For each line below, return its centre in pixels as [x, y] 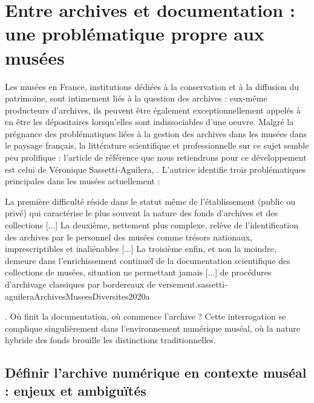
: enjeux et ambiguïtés [76, 390]
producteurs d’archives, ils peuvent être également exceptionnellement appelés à [153, 110]
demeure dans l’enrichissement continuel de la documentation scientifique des [148, 260]
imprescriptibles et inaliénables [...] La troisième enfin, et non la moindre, [141, 249]
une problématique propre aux [135, 34]
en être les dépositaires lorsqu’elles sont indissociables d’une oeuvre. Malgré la [149, 122]
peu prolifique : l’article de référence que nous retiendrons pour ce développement [156, 157]
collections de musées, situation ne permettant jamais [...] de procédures [138, 272]
